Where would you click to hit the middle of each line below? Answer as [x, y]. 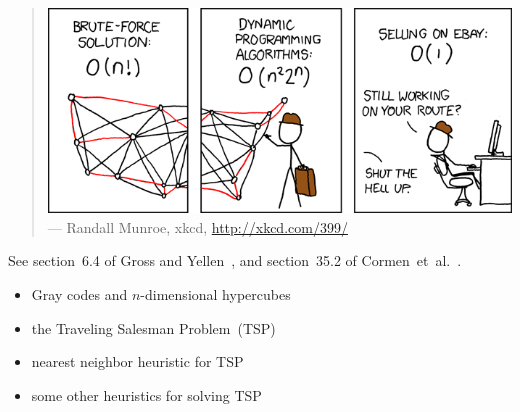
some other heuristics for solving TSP [146, 394]
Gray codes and [79, 294]
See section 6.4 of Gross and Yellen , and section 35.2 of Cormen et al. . [235, 260]
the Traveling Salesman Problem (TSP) [153, 327]
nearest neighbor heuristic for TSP [137, 361]
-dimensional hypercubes [215, 294]
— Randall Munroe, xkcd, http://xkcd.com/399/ [197, 226]
